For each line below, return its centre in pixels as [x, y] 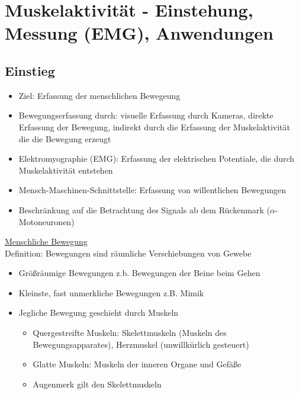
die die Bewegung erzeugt [65, 138]
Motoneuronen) [46, 221]
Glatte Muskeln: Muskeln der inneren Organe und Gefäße [137, 364]
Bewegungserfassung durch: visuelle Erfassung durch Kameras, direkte [146, 115]
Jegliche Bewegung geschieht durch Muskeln [99, 313]
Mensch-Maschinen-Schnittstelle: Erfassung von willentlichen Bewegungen [152, 190]
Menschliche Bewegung [46, 241]
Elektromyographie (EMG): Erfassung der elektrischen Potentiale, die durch [157, 158]
